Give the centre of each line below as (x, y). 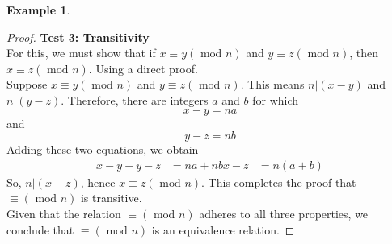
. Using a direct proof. (143, 68)
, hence (98, 182)
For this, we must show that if (81, 53)
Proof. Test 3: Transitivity (78, 37)
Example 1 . (38, 10)
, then (364, 53)
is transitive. (111, 198)
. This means (272, 84)
